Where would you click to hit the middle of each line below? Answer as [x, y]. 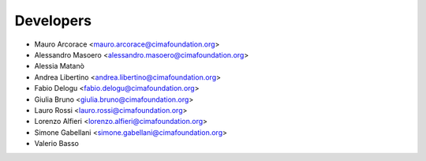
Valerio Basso [56, 144]
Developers [53, 21]
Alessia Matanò [59, 66]
